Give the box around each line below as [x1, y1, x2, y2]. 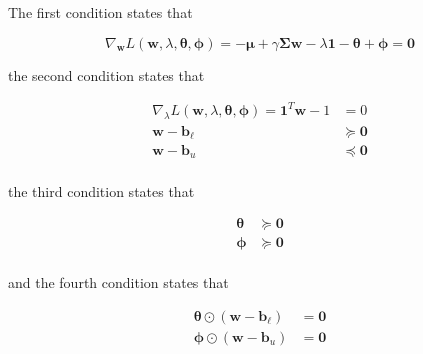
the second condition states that [8, 64, 205, 85]
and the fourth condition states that [8, 272, 229, 293]
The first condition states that [8, 2, 193, 22]
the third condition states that [8, 180, 195, 201]
